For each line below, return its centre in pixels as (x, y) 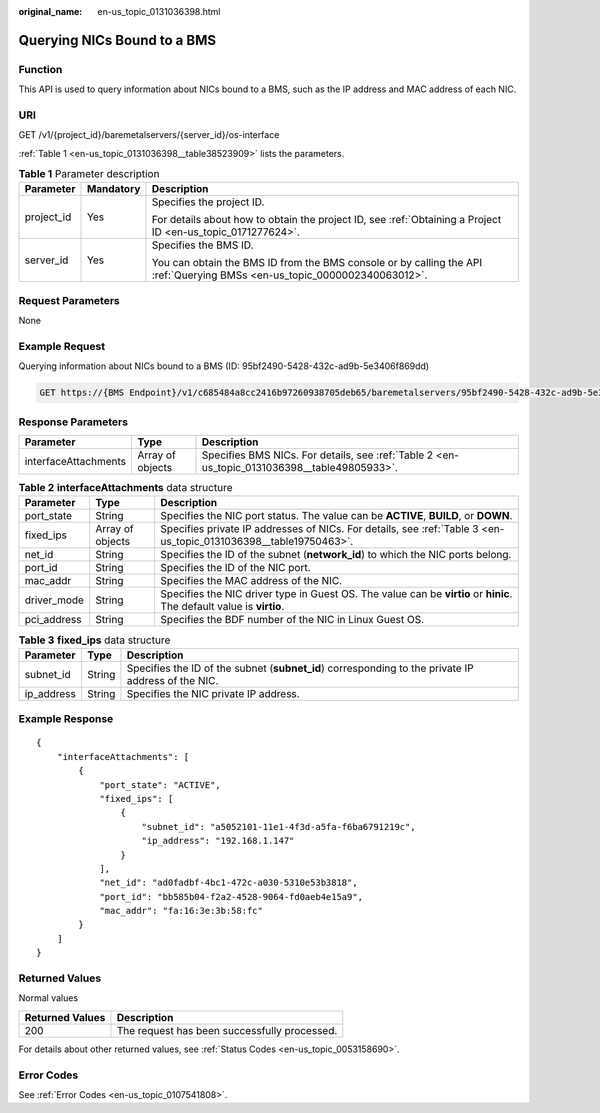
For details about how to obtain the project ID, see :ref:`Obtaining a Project (326, 220)
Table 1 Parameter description (89, 174)
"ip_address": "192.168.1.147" (218, 841)
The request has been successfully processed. (227, 1030)
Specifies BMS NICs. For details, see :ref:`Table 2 (317, 455)
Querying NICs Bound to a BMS (117, 40)
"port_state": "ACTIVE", (160, 784)
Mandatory (113, 189)
